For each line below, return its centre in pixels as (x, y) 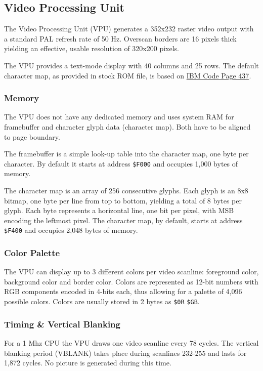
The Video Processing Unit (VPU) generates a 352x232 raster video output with (129, 29)
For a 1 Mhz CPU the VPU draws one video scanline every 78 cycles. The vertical (131, 342)
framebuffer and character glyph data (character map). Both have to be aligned (127, 126)
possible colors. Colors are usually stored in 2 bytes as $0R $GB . (102, 301)
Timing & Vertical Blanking (62, 324)
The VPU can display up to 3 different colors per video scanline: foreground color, (131, 272)
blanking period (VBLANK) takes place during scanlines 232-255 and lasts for (125, 353)
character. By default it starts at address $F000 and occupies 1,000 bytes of (121, 163)
